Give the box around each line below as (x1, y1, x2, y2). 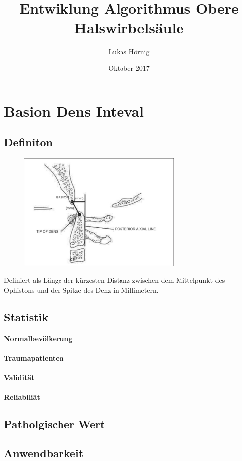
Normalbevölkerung (4, 333, 73, 343)
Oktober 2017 (108, 63, 150, 73)
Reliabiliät (4, 392, 40, 402)
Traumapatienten (4, 353, 64, 363)
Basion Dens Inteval (4, 100, 144, 121)
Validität (4, 372, 35, 383)
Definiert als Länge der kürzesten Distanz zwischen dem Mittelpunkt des (4, 275, 225, 285)
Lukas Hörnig (108, 46, 150, 57)
